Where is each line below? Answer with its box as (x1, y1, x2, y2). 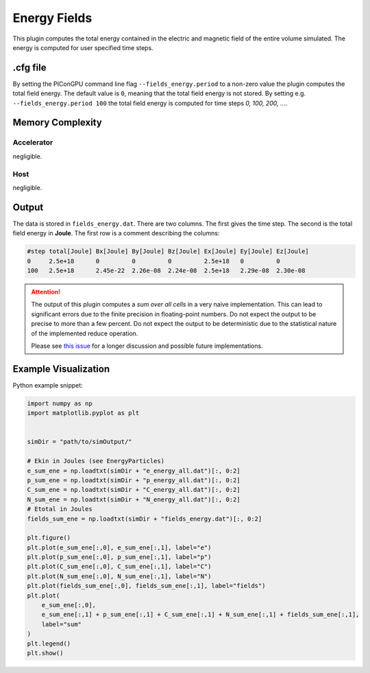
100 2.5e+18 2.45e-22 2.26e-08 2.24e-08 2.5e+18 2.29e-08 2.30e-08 (27, 266, 306, 274)
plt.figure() (27, 534, 71, 542)
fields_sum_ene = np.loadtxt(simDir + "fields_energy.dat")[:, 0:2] (27, 515, 262, 523)
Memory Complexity (12, 117, 102, 128)
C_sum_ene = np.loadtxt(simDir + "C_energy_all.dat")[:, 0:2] (27, 486, 241, 494)
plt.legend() (27, 639, 71, 648)
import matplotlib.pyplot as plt (27, 409, 140, 417)
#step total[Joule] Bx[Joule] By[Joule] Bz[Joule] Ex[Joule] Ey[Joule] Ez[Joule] (27, 248, 310, 255)
